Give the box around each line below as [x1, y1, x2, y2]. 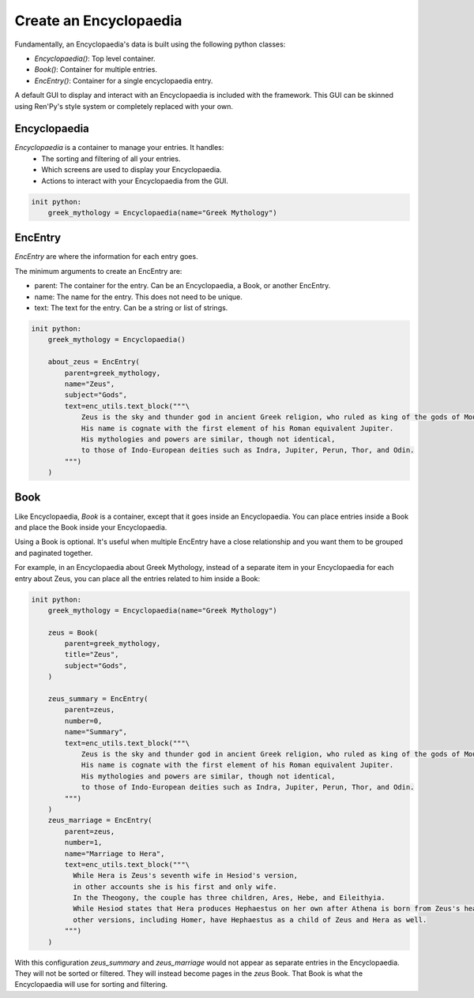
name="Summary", [64, 727, 128, 737]
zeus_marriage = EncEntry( [47, 816, 153, 825]
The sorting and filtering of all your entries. [41, 154, 181, 163]
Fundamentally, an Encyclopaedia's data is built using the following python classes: [14, 39, 286, 49]
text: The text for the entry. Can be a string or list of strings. [34, 303, 228, 313]
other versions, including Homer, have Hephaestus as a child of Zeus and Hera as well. [72, 915, 427, 924]
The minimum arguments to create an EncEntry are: [14, 266, 182, 276]
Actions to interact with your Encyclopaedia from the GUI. [41, 176, 229, 186]
